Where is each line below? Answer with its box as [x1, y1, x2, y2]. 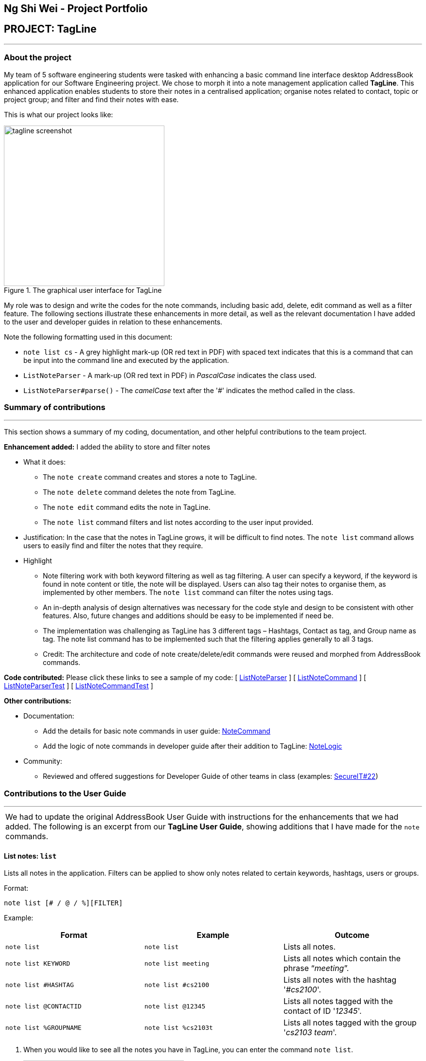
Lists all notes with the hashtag [283, 975, 397, 985]
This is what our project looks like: [4, 110, 113, 119]
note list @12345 [144, 1002, 206, 1010]
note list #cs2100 [144, 981, 210, 989]
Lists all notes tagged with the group [283, 1018, 417, 1028]
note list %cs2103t [144, 1024, 213, 1031]
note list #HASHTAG [5, 981, 74, 989]
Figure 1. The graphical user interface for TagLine [4, 286, 162, 294]
